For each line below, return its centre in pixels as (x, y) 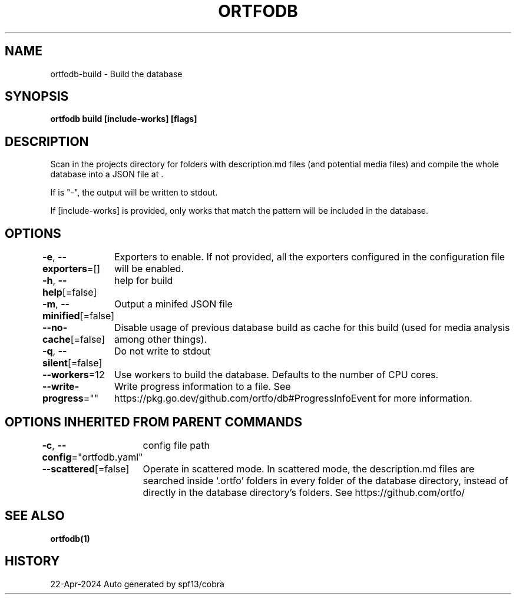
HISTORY (32, 561)
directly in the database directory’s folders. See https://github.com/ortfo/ (304, 492)
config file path (176, 445)
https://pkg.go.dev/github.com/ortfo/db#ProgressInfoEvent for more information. (293, 398)
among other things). (161, 340)
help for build (144, 281)
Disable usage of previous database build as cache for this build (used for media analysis (312, 328)
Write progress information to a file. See (203, 387)
